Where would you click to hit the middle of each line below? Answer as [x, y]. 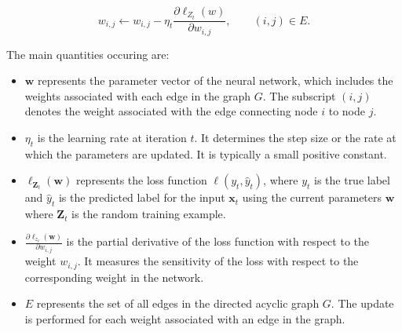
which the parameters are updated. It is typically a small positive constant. [206, 153]
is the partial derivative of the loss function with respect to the [217, 241]
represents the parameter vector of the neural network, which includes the [216, 80]
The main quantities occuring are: [88, 54]
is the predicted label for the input [142, 197]
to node [347, 111]
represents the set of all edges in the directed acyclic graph [178, 303]
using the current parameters [312, 197]
